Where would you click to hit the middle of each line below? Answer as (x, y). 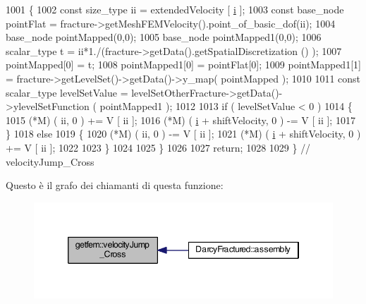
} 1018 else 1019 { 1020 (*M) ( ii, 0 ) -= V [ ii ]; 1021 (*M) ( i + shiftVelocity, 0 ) (183, 134)
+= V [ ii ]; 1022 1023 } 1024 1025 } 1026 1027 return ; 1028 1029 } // (158, 147)
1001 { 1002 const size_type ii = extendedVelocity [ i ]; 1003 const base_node (175, 9)
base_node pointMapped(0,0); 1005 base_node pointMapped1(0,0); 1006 (164, 37)
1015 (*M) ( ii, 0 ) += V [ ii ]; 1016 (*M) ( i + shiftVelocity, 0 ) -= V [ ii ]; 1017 (181, 120)
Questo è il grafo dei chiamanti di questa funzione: (115, 185)
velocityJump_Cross (50, 161)
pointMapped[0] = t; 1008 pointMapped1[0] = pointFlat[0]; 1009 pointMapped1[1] (183, 65)
